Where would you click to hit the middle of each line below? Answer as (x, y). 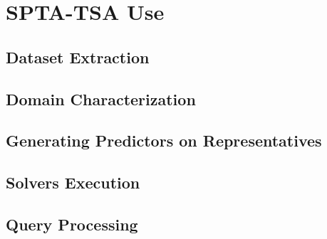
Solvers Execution (73, 182)
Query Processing (72, 224)
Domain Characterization (101, 99)
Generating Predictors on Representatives (164, 140)
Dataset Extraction (78, 57)
